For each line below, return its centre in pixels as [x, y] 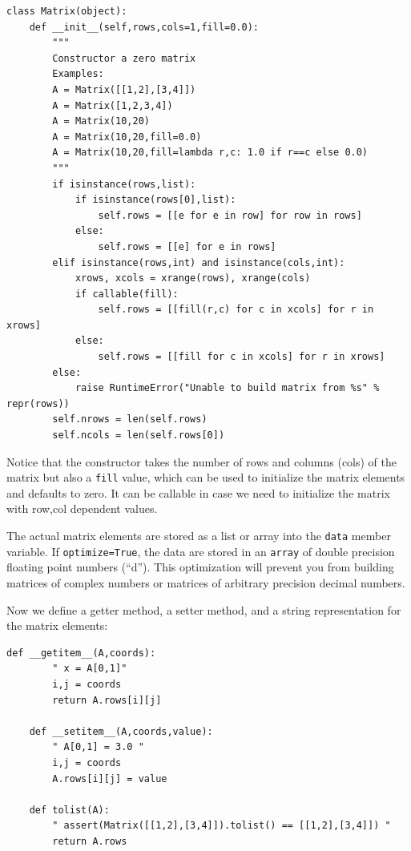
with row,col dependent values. [82, 508]
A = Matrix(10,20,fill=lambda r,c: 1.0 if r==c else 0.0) [210, 153]
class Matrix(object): [67, 11]
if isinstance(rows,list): [124, 184]
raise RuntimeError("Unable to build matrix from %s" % [227, 388]
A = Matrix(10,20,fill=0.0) [127, 137]
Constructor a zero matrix [124, 58]
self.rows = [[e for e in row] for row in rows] [230, 215]
